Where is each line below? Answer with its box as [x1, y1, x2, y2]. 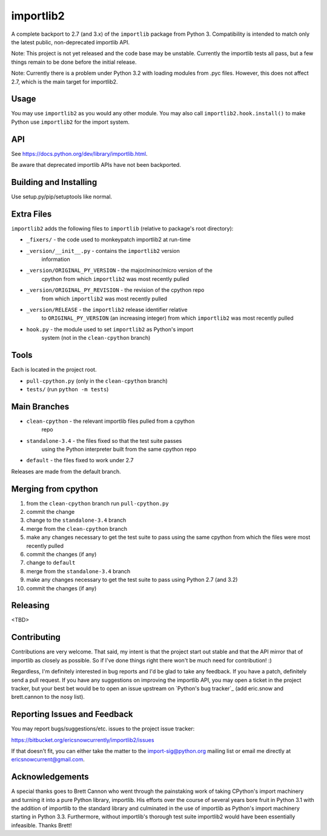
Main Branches [11, 401, 70, 412]
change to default [26, 559, 76, 567]
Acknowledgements [11, 772, 89, 782]
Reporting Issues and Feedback [11, 709, 133, 720]
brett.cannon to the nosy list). [11, 693, 85, 701]
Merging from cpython [11, 484, 98, 494]
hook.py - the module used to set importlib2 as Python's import [26, 325, 194, 333]
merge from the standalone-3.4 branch [26, 567, 131, 575]
